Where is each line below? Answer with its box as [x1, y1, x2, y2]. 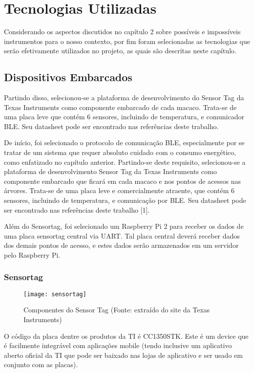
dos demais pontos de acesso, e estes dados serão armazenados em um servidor [4, 240, 239, 250]
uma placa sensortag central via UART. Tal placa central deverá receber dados [4, 230, 240, 241]
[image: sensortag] [23, 290, 86, 298]
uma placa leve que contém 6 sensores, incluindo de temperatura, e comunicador [4, 111, 244, 122]
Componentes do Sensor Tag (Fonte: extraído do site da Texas [23, 305, 210, 315]
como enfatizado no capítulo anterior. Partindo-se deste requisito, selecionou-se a [4, 156, 246, 167]
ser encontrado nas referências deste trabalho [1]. [4, 204, 150, 215]
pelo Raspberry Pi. [4, 250, 61, 260]
